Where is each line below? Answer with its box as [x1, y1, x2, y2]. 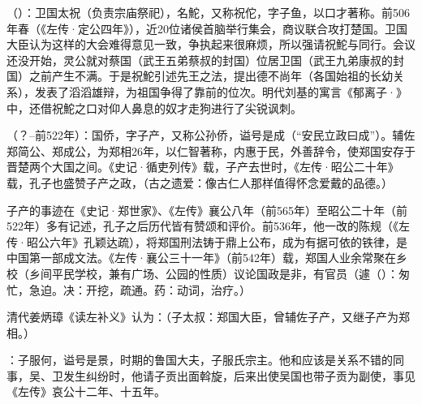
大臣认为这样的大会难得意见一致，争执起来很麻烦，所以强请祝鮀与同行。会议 [6, 36, 416, 53]
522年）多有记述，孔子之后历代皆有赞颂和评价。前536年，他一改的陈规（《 [6, 217, 398, 234]
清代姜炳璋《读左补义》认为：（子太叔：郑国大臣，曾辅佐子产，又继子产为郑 [6, 308, 410, 325]
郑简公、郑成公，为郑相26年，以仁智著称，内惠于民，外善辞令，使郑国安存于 [6, 142, 416, 159]
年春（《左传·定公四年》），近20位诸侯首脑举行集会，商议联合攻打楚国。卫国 [6, 19, 407, 37]
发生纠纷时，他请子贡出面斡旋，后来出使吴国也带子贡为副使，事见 [62, 367, 416, 384]
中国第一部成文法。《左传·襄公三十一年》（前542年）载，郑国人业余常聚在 [6, 249, 396, 266]
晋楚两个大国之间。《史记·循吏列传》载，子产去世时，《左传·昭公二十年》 [6, 158, 399, 175]
